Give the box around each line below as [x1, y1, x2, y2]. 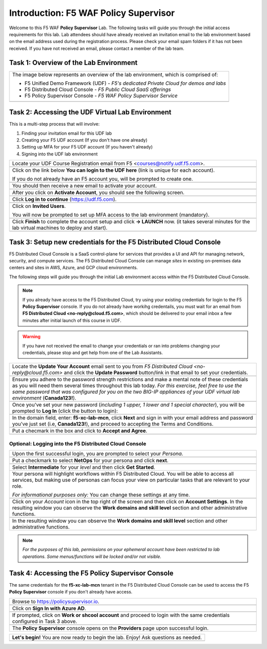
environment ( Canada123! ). [12, 395, 77, 401]
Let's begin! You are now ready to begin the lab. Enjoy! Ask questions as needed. [12, 634, 202, 641]
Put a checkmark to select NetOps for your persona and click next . [12, 457, 169, 464]
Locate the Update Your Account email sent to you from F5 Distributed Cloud [12, 363, 193, 370]
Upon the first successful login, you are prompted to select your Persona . [12, 450, 183, 457]
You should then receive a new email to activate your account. [12, 182, 157, 189]
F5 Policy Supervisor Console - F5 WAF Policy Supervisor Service [24, 92, 178, 99]
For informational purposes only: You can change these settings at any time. [12, 492, 190, 499]
